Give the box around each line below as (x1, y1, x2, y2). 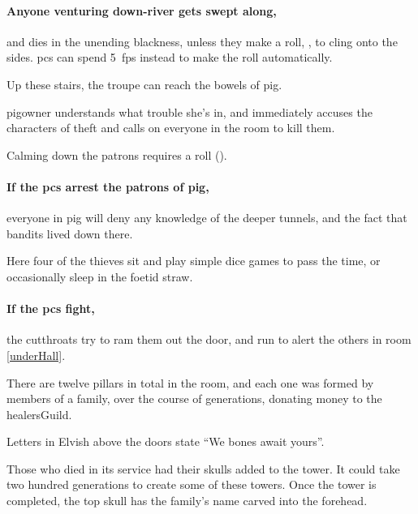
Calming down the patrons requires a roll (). (6, 146, 227, 163)
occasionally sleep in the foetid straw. (6, 268, 193, 285)
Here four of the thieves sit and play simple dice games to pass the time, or (6, 252, 381, 269)
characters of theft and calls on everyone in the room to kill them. (6, 119, 335, 136)
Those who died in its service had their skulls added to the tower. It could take (6, 460, 400, 477)
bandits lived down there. (6, 225, 133, 242)
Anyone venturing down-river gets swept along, (6, 2, 277, 19)
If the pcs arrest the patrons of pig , (6, 178, 209, 195)
